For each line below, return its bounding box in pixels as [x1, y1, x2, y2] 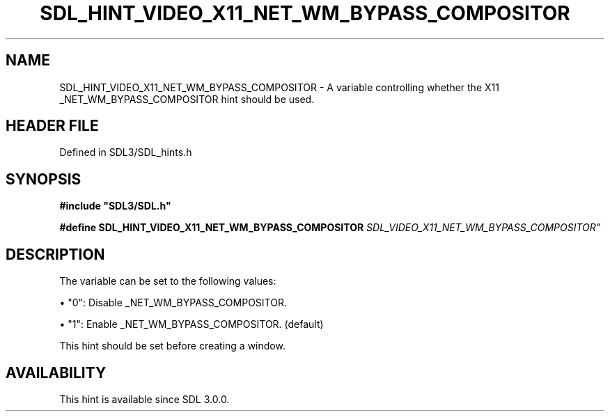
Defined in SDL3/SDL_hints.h [59, 146, 192, 159]
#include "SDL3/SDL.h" [59, 200, 171, 212]
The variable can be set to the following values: [59, 275, 276, 288]
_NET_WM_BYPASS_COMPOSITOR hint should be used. [59, 93, 315, 105]
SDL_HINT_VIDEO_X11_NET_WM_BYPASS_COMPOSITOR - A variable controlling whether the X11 [59, 81, 499, 93]
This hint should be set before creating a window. [59, 340, 286, 352]
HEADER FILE [6, 117, 99, 135]
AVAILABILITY [6, 363, 107, 381]
